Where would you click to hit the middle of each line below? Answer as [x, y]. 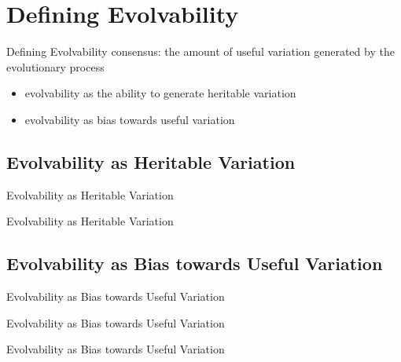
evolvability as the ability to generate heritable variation [160, 93]
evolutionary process [55, 66]
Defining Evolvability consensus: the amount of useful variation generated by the [200, 51]
